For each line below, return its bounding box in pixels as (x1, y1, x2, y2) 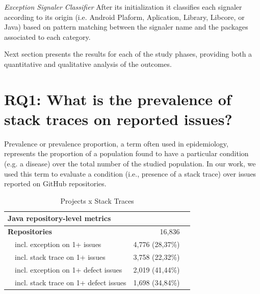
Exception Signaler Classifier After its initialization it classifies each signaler (4, 2, 242, 12)
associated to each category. (4, 31, 91, 42)
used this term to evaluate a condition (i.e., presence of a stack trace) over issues (4, 168, 256, 179)
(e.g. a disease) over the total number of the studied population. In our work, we (4, 158, 256, 169)
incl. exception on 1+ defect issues (15, 264, 122, 275)
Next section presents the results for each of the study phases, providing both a (4, 48, 252, 59)
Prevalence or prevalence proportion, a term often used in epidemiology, (4, 138, 228, 149)
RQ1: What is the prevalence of (4, 88, 231, 109)
